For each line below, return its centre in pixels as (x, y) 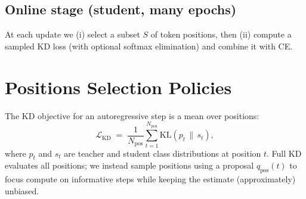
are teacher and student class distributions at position (163, 153)
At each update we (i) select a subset (72, 34)
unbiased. (22, 190)
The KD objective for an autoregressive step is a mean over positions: (132, 115)
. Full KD (284, 153)
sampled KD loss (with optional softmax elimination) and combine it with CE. (149, 46)
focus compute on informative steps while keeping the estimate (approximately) (150, 179)
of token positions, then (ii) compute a (221, 34)
